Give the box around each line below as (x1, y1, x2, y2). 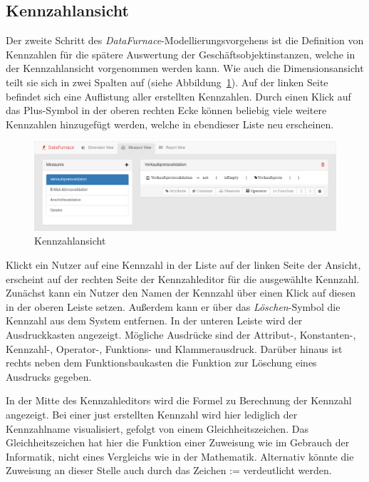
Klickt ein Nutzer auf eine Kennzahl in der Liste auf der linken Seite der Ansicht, (6, 257, 361, 272)
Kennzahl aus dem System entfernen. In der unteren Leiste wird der (6, 313, 303, 328)
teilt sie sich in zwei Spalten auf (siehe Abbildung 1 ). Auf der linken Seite (6, 74, 328, 89)
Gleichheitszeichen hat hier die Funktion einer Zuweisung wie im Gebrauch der (6, 435, 350, 450)
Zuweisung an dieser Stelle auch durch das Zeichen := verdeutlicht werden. (6, 463, 332, 478)
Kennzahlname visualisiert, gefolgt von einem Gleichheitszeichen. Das (6, 421, 308, 436)
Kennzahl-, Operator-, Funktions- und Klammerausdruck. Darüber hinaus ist (6, 341, 343, 356)
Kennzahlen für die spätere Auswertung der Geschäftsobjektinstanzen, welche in (6, 46, 355, 61)
